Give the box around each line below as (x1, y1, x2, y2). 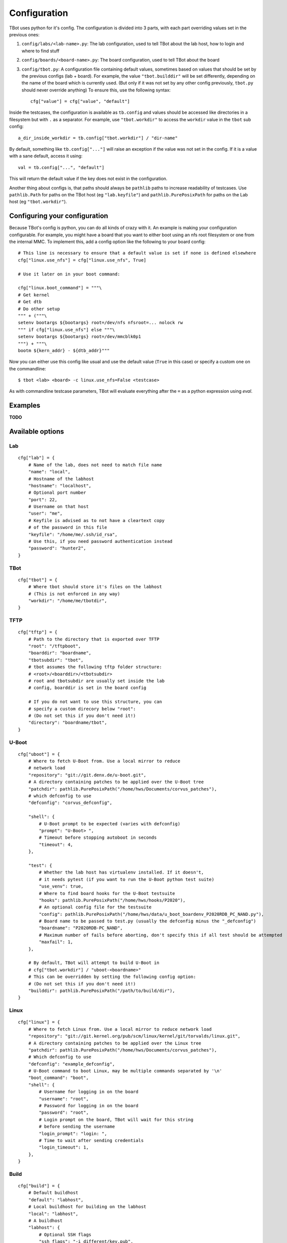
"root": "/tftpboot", (28, 643, 81, 649)
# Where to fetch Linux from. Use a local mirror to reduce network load (28, 1026, 212, 1032)
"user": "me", (28, 511, 63, 517)
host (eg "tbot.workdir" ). (9, 199, 67, 205)
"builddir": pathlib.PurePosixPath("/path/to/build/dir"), (28, 987, 175, 993)
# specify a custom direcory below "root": (28, 706, 136, 711)
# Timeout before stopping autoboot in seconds (39, 835, 157, 840)
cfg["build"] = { (18, 1183, 60, 1189)
